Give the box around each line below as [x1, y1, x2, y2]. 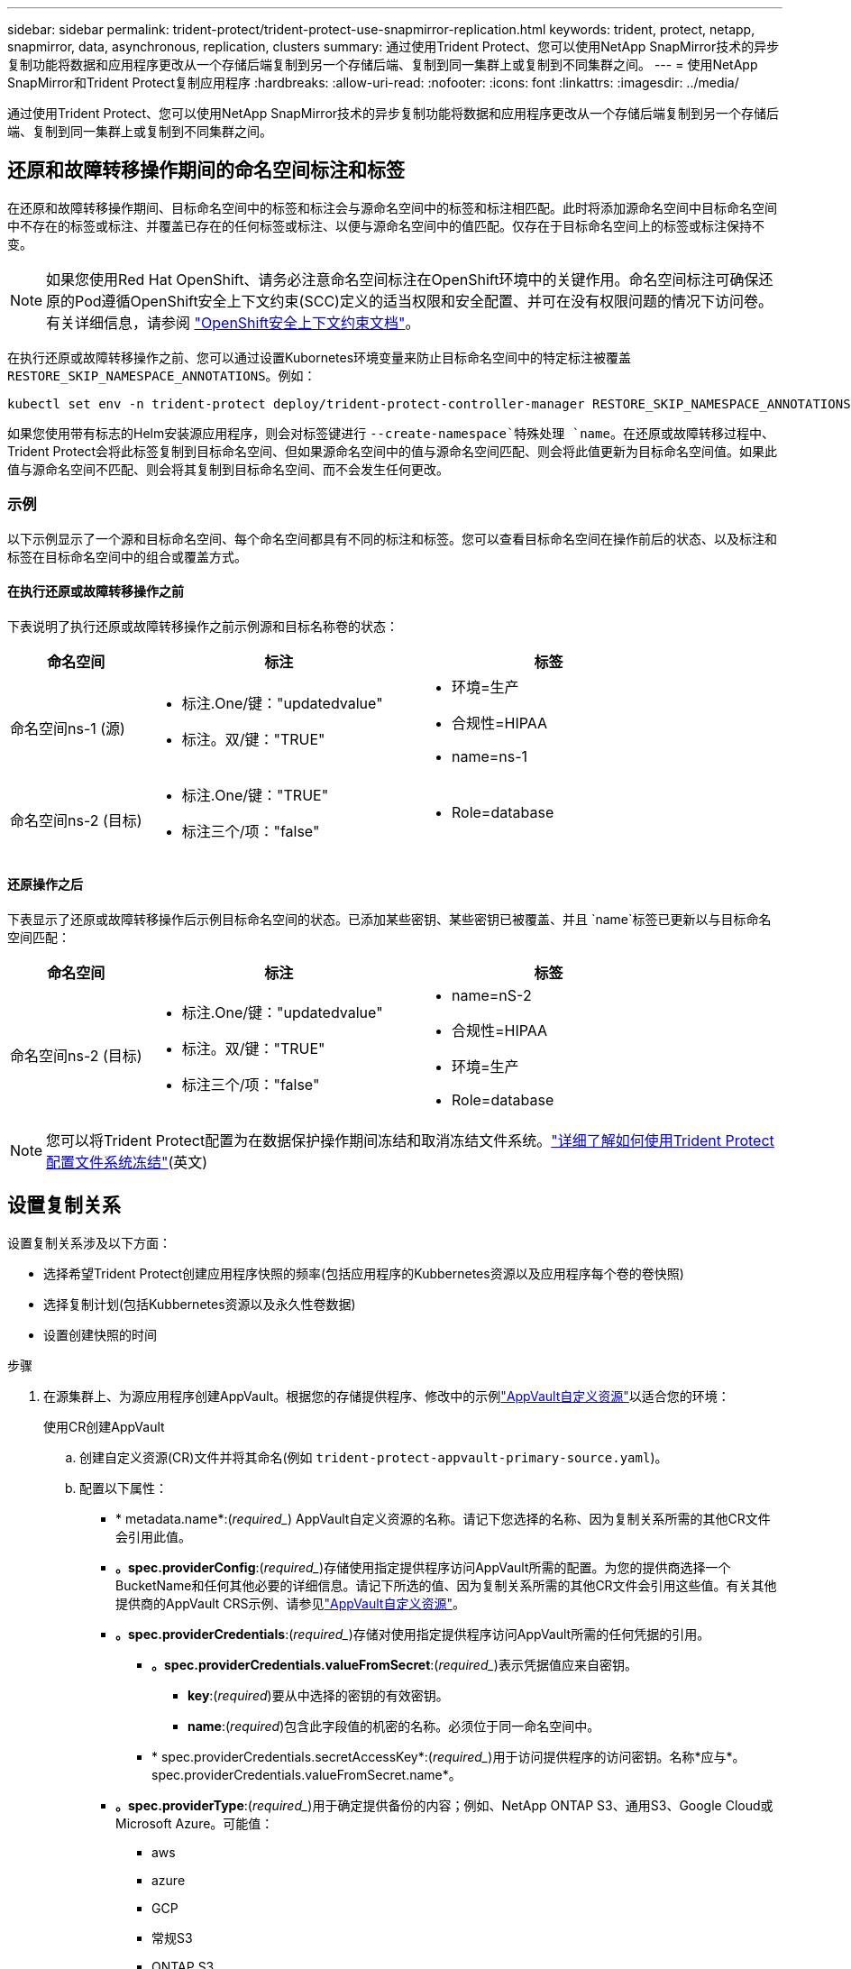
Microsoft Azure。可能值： [115, 1815, 274, 1831]
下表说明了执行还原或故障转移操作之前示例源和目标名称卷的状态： [7, 618, 398, 634]
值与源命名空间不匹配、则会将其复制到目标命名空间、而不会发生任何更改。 [7, 461, 449, 477]
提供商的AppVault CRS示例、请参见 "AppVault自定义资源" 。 [115, 1595, 465, 1611]
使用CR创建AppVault [43, 1418, 165, 1434]
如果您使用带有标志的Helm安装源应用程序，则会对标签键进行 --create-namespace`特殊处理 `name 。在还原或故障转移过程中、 [7, 425, 774, 441]
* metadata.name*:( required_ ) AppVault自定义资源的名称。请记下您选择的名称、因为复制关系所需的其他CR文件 [115, 1510, 771, 1526]
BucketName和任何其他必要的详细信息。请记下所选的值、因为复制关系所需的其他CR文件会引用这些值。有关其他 [115, 1577, 777, 1593]
